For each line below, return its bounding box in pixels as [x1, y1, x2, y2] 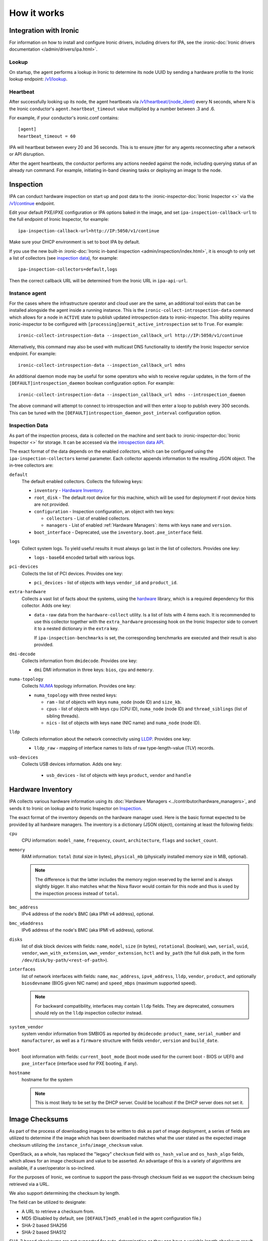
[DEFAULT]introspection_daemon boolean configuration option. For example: [9, 380, 175, 386]
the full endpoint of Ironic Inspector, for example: [9, 216, 109, 222]
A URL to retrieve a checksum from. [21, 1208, 95, 1214]
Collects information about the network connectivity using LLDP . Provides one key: [21, 736, 191, 742]
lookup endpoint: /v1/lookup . [9, 76, 68, 82]
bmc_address [9, 904, 38, 910]
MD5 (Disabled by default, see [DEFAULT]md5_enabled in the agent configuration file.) [21, 1215, 201, 1221]
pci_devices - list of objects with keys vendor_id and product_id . [34, 580, 178, 586]
